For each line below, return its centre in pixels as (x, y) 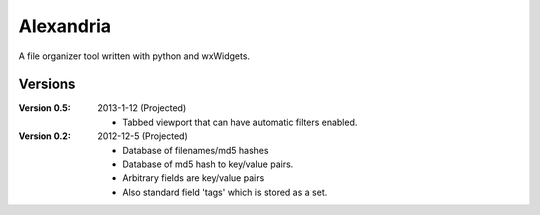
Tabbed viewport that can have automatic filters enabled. (240, 122)
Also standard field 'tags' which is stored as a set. (225, 192)
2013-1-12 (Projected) (142, 108)
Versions (47, 84)
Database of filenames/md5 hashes (195, 150)
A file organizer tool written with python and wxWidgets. (134, 56)
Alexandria (65, 26)
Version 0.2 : (45, 136)
